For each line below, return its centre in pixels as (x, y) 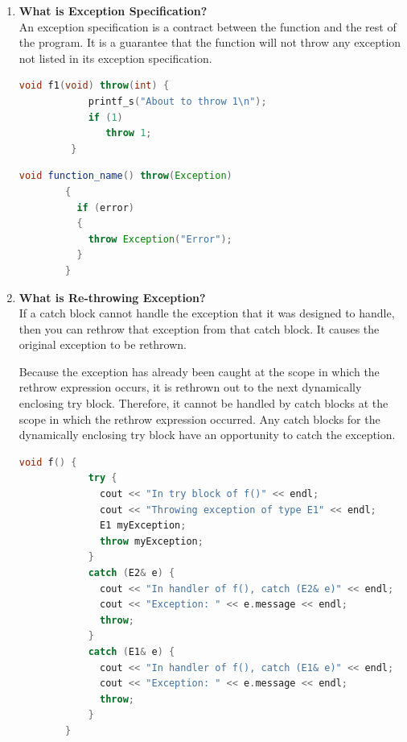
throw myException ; (152, 541)
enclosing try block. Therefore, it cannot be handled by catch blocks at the (203, 403)
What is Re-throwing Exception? (112, 297)
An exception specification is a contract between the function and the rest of (208, 26)
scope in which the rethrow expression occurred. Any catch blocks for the (199, 419)
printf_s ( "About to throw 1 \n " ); (177, 101)
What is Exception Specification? (113, 10)
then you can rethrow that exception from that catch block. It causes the (199, 328)
